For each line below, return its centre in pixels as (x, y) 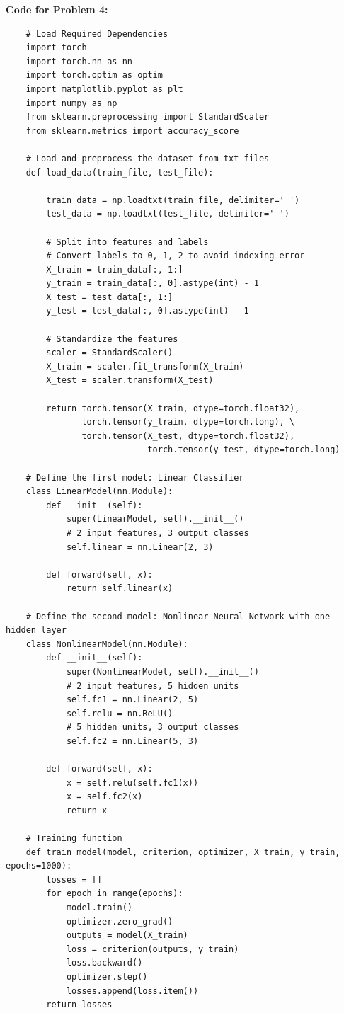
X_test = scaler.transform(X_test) (130, 380)
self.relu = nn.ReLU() (120, 713)
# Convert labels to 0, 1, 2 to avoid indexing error (176, 256)
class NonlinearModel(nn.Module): (107, 644)
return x (87, 810)
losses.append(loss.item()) (132, 991)
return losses (79, 1005)
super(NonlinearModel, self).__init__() (162, 671)
